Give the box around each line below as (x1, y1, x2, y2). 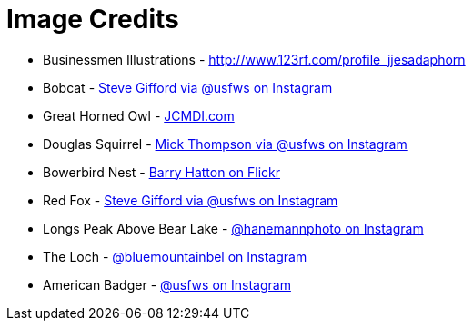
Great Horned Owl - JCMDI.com (43, 107, 235, 124)
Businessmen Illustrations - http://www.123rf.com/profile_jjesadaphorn (43, 51, 466, 67)
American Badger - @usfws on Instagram (43, 276, 291, 293)
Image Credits (6, 4, 179, 35)
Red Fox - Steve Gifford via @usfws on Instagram (43, 192, 338, 208)
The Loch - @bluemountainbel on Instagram (43, 248, 307, 264)
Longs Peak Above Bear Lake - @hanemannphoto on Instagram (43, 220, 424, 236)
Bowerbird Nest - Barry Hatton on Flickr (43, 164, 280, 180)
